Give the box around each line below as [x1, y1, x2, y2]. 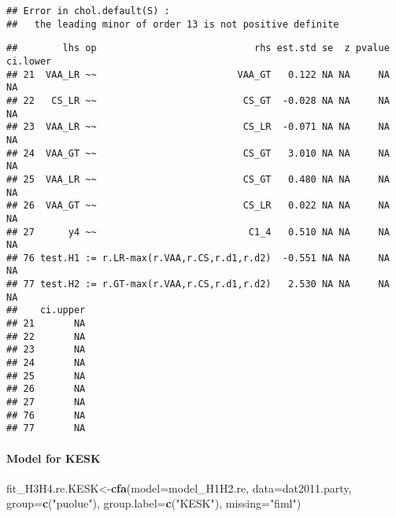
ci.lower [6, 55, 52, 67]
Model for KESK [6, 449, 101, 466]
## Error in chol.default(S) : [6, 6, 170, 17]
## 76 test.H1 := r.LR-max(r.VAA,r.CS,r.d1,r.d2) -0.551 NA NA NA [6, 252, 390, 264]
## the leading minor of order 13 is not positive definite [6, 18, 339, 30]
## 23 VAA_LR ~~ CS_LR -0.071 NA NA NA [6, 121, 390, 133]
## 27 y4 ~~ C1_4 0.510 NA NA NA [6, 226, 390, 238]
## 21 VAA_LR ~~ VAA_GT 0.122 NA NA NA [6, 68, 390, 80]
